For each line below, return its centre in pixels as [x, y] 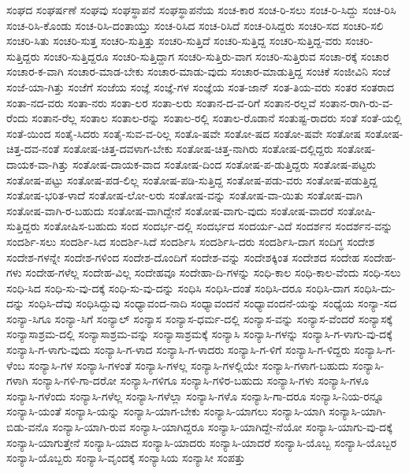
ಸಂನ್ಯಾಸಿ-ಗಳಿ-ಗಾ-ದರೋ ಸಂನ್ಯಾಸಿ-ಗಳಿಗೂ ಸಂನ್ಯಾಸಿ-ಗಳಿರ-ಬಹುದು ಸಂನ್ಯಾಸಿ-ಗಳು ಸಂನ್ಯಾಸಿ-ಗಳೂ [200, 380]
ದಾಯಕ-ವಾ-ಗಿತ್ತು [38, 164]
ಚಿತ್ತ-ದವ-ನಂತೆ [33, 149]
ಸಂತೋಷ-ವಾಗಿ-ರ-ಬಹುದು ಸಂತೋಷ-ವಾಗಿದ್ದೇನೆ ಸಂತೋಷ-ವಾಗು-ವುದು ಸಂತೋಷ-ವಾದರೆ [170, 210]
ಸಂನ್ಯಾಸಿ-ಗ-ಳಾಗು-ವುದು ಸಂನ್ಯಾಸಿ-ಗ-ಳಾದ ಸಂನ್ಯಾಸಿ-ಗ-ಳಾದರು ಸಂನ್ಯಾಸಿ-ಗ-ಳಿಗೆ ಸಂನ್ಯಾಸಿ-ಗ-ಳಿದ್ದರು [178, 350]
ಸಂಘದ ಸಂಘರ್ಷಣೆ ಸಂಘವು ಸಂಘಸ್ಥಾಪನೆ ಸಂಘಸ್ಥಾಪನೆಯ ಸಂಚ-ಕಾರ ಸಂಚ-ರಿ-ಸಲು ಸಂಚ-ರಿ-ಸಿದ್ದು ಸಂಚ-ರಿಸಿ [201, 9]
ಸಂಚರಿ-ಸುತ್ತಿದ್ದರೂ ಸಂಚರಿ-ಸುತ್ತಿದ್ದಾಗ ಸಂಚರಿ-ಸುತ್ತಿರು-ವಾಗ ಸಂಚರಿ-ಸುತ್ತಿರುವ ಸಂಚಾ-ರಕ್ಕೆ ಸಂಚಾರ [216, 56]
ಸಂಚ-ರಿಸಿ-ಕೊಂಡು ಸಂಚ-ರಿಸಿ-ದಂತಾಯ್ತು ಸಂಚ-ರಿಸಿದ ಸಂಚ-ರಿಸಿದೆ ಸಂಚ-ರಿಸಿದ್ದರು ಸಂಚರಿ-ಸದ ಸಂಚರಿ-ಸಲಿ [195, 25]
